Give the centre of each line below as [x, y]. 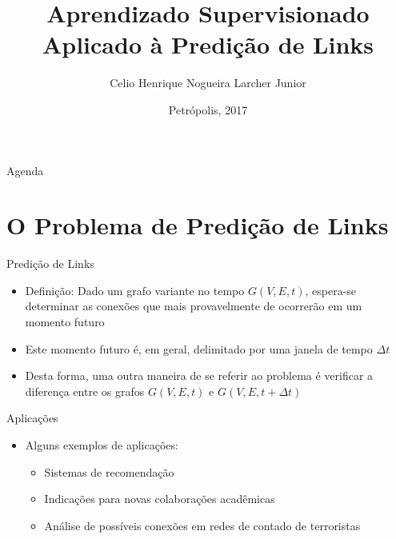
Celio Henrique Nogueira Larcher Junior [208, 83]
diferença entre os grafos [85, 391]
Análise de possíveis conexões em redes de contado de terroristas [202, 525]
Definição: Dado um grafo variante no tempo [135, 290]
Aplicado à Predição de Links [208, 44]
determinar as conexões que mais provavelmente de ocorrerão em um [194, 306]
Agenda [25, 170]
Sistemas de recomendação [109, 471]
